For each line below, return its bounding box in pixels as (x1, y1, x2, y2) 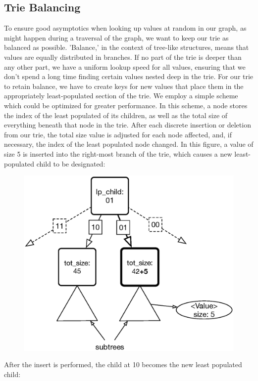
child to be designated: (36, 158, 105, 169)
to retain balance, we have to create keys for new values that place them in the (4, 81, 244, 91)
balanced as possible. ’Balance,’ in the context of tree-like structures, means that (4, 42, 249, 52)
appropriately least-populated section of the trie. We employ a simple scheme (4, 90, 238, 101)
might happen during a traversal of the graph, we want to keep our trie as (4, 32, 229, 42)
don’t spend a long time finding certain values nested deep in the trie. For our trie (4, 71, 254, 82)
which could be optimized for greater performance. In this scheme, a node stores (4, 100, 248, 110)
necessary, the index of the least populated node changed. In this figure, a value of (4, 139, 254, 149)
